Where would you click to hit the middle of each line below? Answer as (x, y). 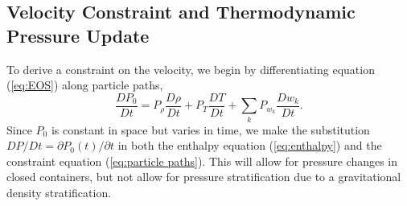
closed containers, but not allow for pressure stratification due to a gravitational (204, 177)
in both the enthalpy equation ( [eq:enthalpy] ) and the (250, 145)
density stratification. (59, 192)
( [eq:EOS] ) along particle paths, (85, 85)
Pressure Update (78, 35)
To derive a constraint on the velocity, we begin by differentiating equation (191, 69)
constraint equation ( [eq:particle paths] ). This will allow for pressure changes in (202, 161)
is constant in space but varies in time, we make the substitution (210, 129)
